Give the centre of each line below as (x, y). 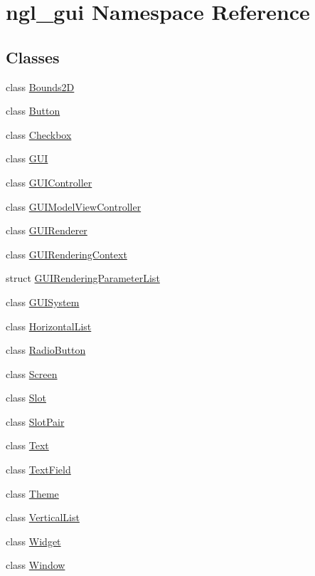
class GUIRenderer (47, 230)
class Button (33, 111)
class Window (36, 565)
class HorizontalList (49, 326)
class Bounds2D (40, 87)
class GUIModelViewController (74, 206)
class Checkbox (39, 134)
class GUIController (49, 182)
